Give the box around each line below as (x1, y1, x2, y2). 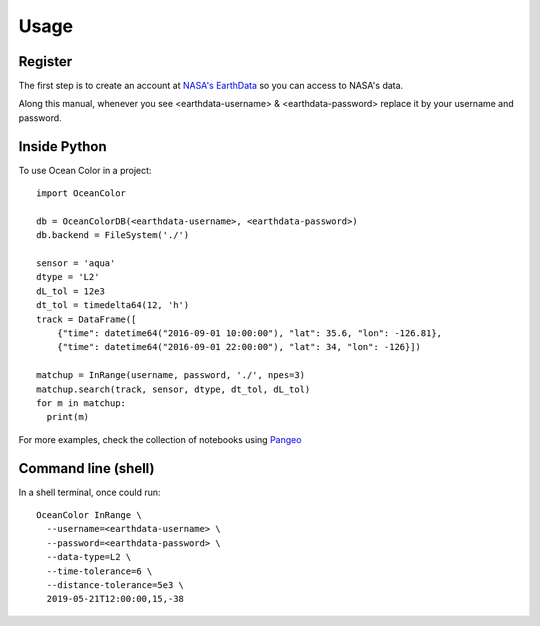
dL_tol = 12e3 (36, 285, 105, 297)
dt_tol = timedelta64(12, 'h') (36, 300, 190, 311)
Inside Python (18, 138, 107, 155)
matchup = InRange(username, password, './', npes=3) (36, 370, 305, 381)
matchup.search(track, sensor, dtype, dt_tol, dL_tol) (36, 383, 311, 395)
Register (18, 53, 73, 70)
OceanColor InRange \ (36, 510, 142, 521)
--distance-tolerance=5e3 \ (46, 580, 185, 591)
